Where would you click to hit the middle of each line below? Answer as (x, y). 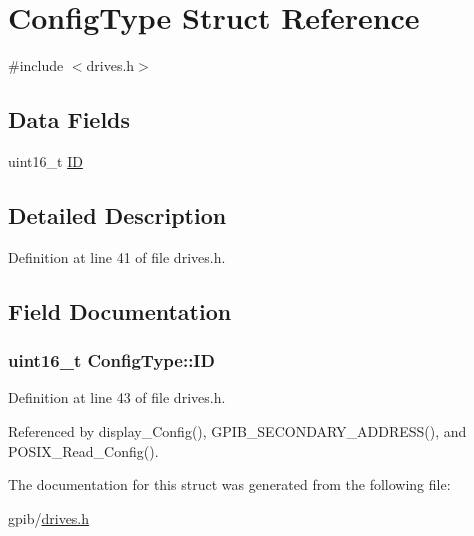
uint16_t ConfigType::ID (111, 360)
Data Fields (69, 119)
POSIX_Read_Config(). (83, 450)
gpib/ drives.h (49, 517)
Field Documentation (120, 310)
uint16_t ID (45, 160)
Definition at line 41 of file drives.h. (117, 256)
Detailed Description (117, 214)
